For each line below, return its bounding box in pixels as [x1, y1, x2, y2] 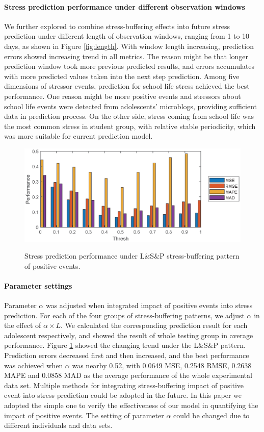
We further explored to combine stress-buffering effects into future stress [4, 20, 230, 31]
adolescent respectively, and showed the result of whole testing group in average [4, 329, 253, 340]
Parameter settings [4, 280, 72, 291]
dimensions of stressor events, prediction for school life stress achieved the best [4, 81, 250, 91]
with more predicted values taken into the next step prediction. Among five [4, 70, 240, 81]
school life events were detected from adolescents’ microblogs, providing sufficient [4, 100, 257, 111]
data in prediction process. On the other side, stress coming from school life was [4, 111, 254, 121]
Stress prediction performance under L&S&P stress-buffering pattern [24, 250, 240, 261]
